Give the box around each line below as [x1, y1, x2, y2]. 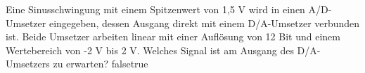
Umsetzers [6, 56, 50, 71]
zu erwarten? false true [53, 56, 148, 71]
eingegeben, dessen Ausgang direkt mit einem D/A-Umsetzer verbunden [49, 15, 360, 30]
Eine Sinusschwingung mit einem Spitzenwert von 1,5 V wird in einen [6, 2, 305, 16]
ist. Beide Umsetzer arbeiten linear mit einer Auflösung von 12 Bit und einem [6, 29, 340, 44]
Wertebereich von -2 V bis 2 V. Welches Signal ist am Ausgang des [6, 42, 294, 57]
